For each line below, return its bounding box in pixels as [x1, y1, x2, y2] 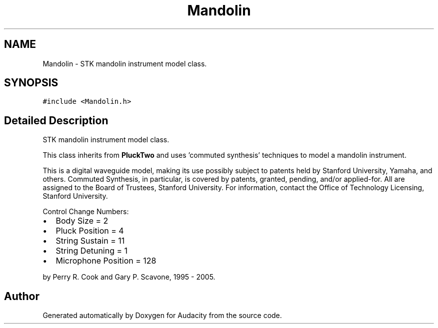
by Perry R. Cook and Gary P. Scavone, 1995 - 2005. [42, 273, 215, 282]
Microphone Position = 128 [55, 256, 156, 266]
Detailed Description [4, 114, 108, 127]
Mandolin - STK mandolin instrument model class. [42, 59, 207, 68]
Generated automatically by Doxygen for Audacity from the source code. [42, 311, 282, 320]
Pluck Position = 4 [55, 226, 124, 236]
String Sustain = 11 [55, 236, 125, 246]
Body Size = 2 [55, 216, 108, 226]
